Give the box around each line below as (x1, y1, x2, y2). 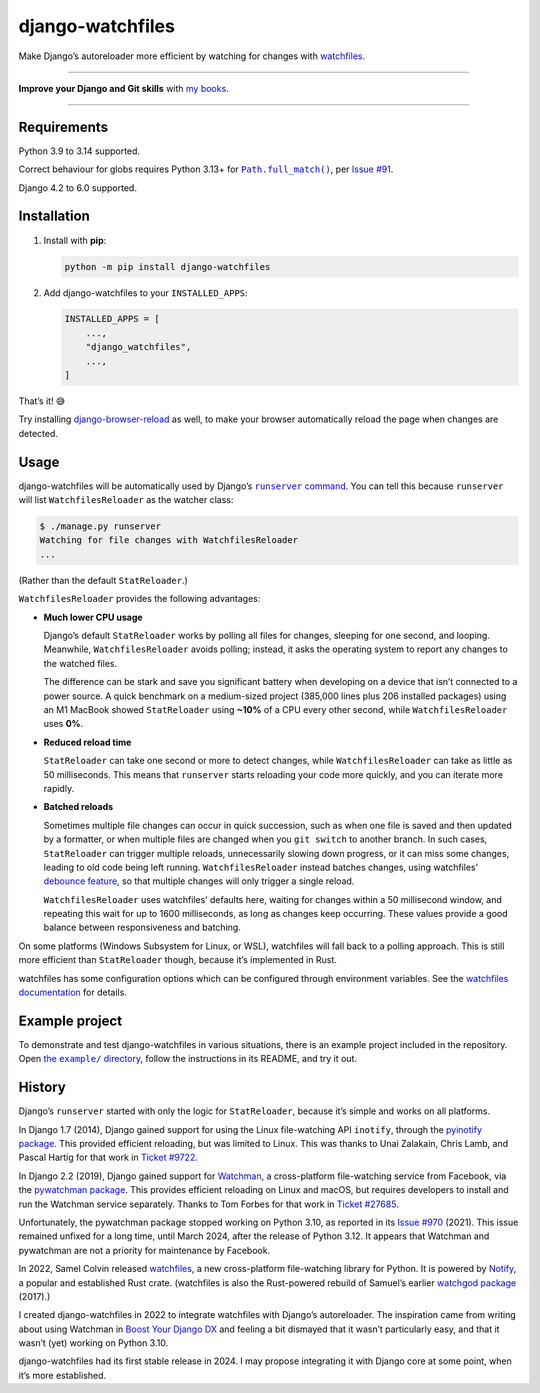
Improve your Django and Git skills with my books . (18, 82, 229, 94)
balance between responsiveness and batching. (43, 921, 242, 934)
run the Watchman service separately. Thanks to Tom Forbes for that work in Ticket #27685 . (18, 1198, 399, 1210)
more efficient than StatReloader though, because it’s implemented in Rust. (18, 954, 337, 966)
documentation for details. (18, 986, 127, 999)
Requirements (18, 118, 109, 135)
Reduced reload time (43, 736, 132, 748)
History (18, 1079, 67, 1096)
